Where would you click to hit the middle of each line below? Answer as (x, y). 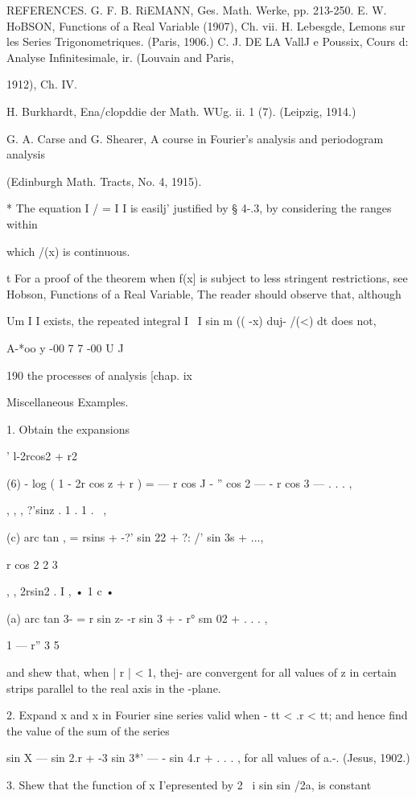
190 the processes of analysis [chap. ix (100, 375)
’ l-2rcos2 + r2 (42, 456)
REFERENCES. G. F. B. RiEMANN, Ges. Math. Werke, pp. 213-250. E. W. (197, 10)
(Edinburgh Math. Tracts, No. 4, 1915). (104, 181)
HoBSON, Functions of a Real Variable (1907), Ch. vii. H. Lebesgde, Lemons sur (206, 25)
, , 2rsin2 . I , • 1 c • (61, 591)
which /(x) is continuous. (68, 251)
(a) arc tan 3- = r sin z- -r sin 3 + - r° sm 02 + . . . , (137, 618)
